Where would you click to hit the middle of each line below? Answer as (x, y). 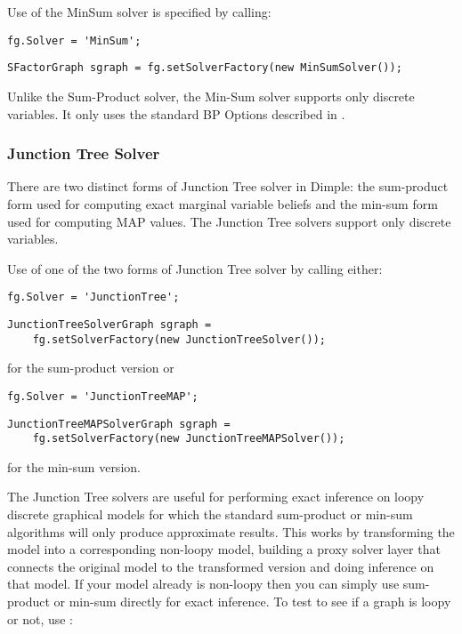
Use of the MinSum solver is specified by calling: (139, 12)
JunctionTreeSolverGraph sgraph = (109, 324)
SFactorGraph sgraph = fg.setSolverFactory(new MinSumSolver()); (205, 68)
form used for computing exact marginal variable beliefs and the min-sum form (223, 203)
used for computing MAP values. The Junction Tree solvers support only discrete (229, 221)
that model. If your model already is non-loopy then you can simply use (203, 584)
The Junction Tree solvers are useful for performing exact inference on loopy (216, 497)
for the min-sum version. (74, 466)
